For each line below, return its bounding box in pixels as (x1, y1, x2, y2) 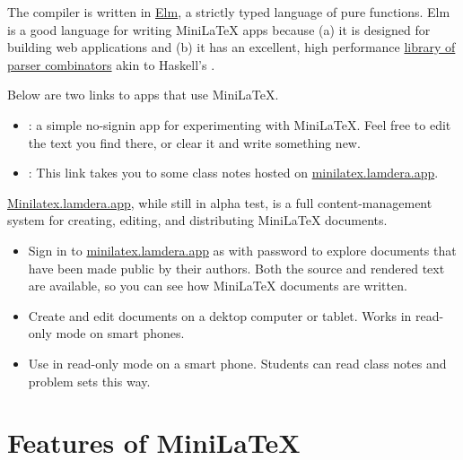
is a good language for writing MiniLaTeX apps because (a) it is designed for (7, 20, 431, 39)
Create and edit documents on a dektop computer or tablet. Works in (28, 306, 412, 325)
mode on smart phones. (56, 324, 185, 343)
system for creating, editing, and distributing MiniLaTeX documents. (7, 211, 388, 230)
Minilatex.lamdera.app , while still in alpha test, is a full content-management (7, 193, 432, 212)
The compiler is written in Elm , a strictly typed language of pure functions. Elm (7, 3, 450, 21)
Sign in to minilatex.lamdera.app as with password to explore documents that (28, 240, 457, 259)
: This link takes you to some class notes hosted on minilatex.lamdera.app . (28, 163, 439, 182)
